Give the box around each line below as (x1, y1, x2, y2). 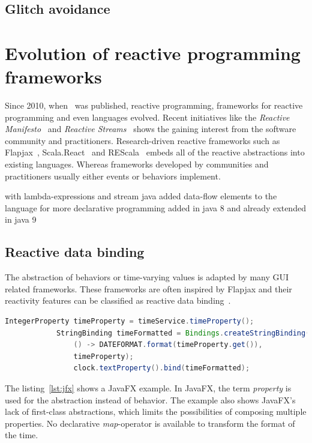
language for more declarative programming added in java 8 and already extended (5, 201, 306, 214)
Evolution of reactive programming (5, 40, 301, 65)
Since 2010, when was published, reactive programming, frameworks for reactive (5, 99, 303, 112)
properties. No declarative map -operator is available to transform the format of (5, 417, 295, 429)
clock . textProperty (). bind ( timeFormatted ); (73, 364, 250, 373)
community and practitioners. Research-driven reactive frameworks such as (5, 134, 280, 146)
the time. (5, 429, 38, 441)
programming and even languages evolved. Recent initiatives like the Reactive (5, 110, 290, 123)
